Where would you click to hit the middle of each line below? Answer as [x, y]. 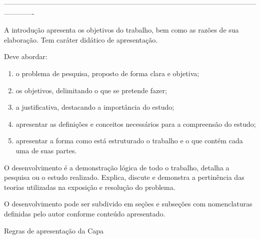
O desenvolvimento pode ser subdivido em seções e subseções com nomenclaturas [128, 204]
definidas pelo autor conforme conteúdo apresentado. [85, 213]
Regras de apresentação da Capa [54, 230]
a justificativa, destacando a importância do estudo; [95, 107]
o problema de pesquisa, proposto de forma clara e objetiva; [107, 73]
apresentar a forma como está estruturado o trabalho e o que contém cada [129, 141]
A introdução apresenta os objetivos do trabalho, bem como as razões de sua [121, 30]
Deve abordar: [26, 56]
